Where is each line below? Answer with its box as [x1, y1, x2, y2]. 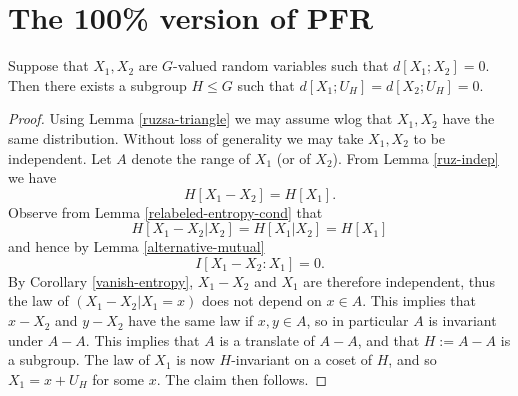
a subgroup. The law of [8, 349, 150, 370]
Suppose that [8, 55, 89, 76]
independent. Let [8, 147, 112, 168]
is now [176, 349, 215, 370]
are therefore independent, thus [303, 270, 495, 291]
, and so [388, 349, 437, 370]
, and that [357, 329, 420, 350]
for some [92, 368, 145, 389]
